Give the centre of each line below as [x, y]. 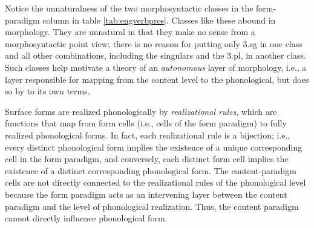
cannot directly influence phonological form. [86, 218]
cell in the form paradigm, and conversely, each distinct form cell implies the [147, 159]
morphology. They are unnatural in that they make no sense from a [130, 32]
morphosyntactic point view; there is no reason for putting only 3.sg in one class [154, 43]
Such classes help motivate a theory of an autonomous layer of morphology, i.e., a [156, 67]
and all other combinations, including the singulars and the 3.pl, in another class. [155, 55]
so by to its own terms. [47, 91]
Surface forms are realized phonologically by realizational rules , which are [141, 111]
